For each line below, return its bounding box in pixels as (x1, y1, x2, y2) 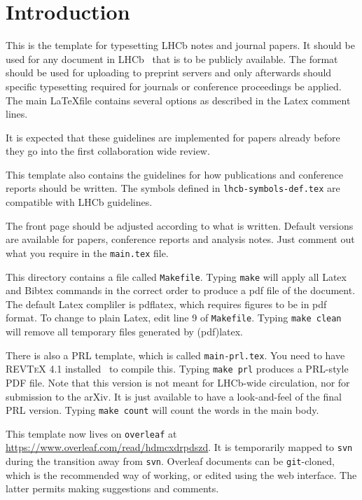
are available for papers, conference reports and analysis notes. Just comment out (6, 232, 355, 246)
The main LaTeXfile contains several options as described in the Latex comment (6, 92, 351, 107)
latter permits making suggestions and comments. (6, 481, 219, 496)
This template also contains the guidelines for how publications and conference (6, 167, 343, 181)
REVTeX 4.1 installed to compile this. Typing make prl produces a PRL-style (6, 361, 349, 376)
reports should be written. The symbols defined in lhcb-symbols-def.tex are (6, 181, 340, 195)
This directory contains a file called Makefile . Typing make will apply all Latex (6, 269, 347, 284)
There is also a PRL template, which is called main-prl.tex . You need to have (6, 347, 345, 362)
